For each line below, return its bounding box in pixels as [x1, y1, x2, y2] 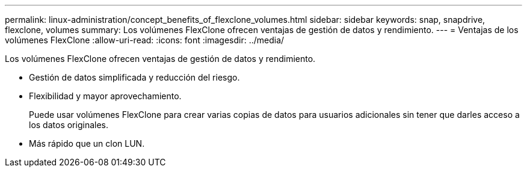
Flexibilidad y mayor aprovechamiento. [29, 91, 182, 101]
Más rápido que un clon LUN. [29, 138, 145, 149]
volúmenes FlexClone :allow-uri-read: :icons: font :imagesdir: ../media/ [5, 35, 285, 45]
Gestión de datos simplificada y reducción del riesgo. [29, 72, 240, 82]
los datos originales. [29, 120, 108, 130]
